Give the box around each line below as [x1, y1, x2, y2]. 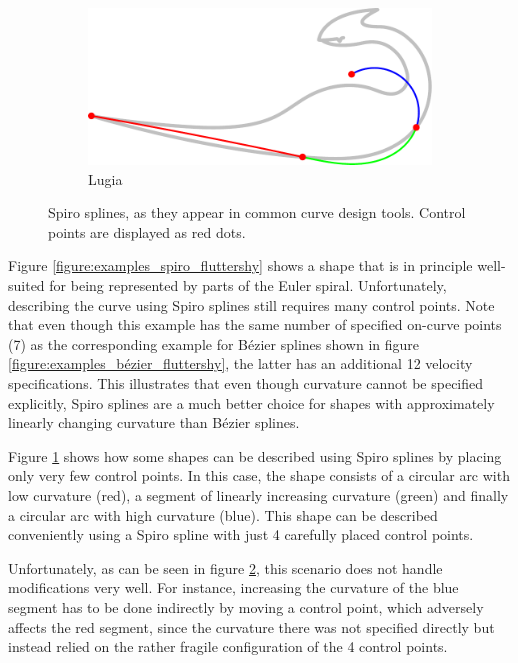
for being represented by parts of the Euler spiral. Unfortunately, [49, 275, 447, 296]
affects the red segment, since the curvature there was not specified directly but [8, 616, 495, 637]
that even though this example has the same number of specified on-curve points [8, 314, 502, 335]
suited [8, 275, 45, 296]
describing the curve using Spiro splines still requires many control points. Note [8, 294, 495, 315]
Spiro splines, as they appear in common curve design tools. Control [48, 202, 466, 223]
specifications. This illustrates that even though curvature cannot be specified [8, 373, 484, 394]
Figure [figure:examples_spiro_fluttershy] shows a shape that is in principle [8, 255, 473, 276]
